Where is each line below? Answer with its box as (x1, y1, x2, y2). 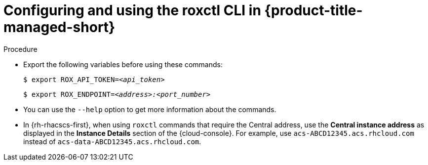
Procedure (3, 44, 38, 53)
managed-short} (3, 19, 116, 36)
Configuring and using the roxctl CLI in (3, 2, 261, 19)
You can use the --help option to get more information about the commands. (23, 105, 276, 114)
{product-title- (264, 2, 363, 19)
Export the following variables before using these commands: (23, 60, 223, 69)
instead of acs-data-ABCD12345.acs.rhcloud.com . (23, 137, 201, 146)
